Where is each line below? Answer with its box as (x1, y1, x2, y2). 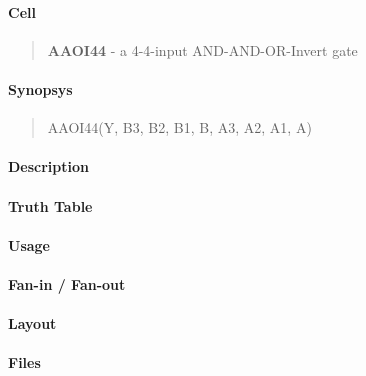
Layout (8, 313, 57, 334)
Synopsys (8, 78, 73, 99)
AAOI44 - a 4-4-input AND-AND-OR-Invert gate (47, 39, 358, 60)
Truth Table (8, 195, 93, 216)
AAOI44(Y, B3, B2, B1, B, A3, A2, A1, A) (47, 117, 312, 138)
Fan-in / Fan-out (8, 273, 126, 294)
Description (8, 156, 90, 177)
